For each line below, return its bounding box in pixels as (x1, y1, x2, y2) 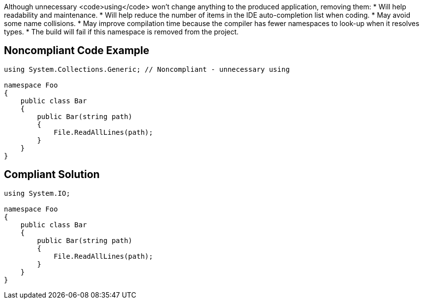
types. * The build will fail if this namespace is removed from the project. (4, 28, 239, 36)
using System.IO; (4, 189, 70, 197)
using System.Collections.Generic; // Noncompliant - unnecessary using (4, 65, 290, 73)
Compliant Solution (4, 168, 100, 181)
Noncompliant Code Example (4, 44, 149, 57)
